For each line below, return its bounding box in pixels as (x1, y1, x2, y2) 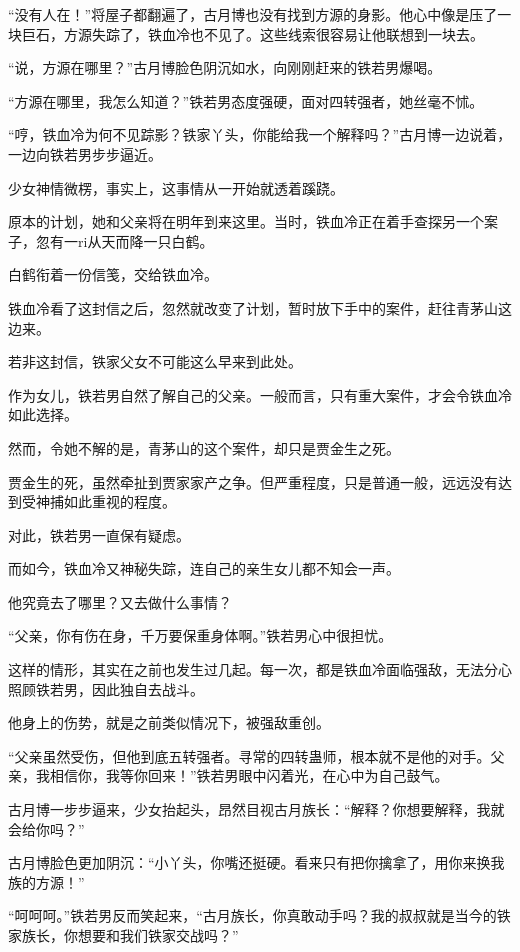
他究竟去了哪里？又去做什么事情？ (8, 591, 232, 612)
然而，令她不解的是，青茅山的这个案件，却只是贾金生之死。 (8, 437, 400, 458)
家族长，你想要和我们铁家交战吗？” (8, 925, 239, 945)
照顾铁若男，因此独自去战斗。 (8, 678, 204, 699)
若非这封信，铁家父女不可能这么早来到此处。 (8, 351, 302, 372)
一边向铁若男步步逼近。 (8, 143, 162, 164)
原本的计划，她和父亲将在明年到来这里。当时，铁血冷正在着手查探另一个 (8, 211, 484, 232)
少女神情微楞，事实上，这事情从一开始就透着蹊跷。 (8, 177, 344, 198)
